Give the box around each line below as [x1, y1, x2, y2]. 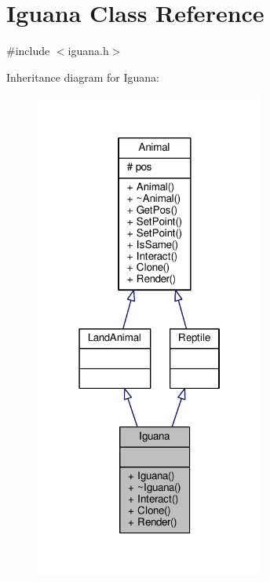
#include [6, 42, 50, 59]
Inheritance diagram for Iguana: [6, 68, 159, 85]
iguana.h [67, 42, 109, 59]
